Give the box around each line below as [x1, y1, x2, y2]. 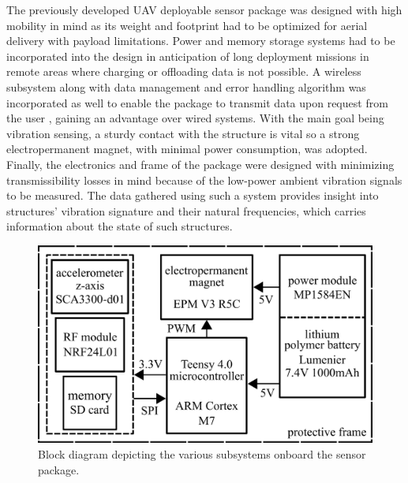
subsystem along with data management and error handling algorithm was [6, 78, 366, 95]
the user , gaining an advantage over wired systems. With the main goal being [6, 110, 384, 126]
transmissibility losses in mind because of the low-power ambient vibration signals [6, 171, 402, 188]
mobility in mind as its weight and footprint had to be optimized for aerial [6, 17, 368, 33]
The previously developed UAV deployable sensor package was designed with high [6, 2, 402, 17]
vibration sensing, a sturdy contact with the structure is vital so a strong [6, 125, 360, 141]
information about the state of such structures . [6, 218, 233, 234]
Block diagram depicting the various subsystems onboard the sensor [38, 446, 366, 462]
